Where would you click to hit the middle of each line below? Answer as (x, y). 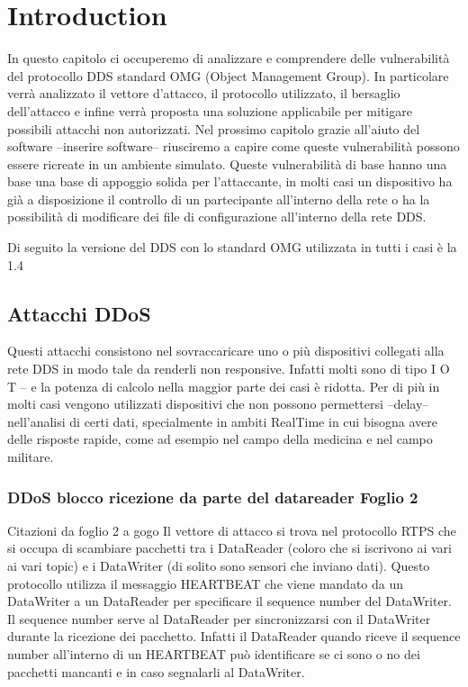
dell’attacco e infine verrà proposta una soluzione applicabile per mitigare (210, 110)
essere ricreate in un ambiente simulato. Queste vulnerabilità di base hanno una (227, 163)
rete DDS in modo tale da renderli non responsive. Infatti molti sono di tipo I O (229, 369)
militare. (31, 457)
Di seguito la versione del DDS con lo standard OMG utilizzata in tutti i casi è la (232, 247)
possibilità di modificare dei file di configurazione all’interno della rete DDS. (217, 217)
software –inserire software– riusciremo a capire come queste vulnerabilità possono (234, 146)
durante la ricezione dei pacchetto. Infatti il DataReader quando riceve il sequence (234, 636)
